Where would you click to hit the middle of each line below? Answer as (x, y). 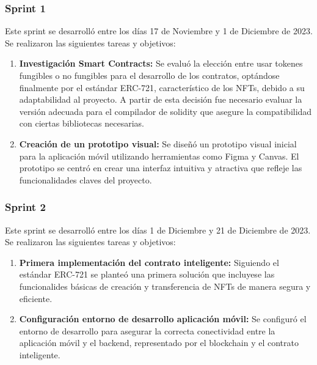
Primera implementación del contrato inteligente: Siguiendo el (149, 262)
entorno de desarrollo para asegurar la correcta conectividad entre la (147, 330)
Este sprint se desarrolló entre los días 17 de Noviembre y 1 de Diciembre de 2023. (159, 31)
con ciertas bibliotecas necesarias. (82, 123)
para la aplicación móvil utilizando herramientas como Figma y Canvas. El (159, 156)
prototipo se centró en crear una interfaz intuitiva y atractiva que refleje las (161, 168)
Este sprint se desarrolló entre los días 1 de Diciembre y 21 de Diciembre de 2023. (158, 230)
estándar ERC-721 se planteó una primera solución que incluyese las (147, 274)
